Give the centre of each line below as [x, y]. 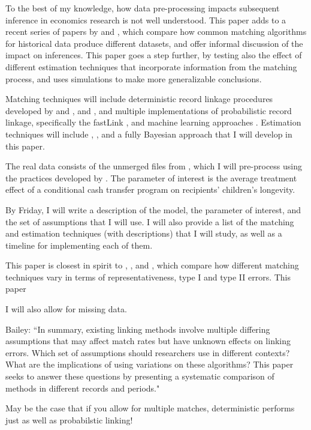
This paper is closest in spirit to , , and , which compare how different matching [152, 265]
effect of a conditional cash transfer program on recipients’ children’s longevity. [150, 189]
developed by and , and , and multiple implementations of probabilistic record [149, 110]
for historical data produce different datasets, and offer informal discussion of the [154, 43]
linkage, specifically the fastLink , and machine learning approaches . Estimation [153, 122]
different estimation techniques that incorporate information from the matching [151, 66]
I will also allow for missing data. [66, 309]
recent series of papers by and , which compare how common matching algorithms [156, 32]
